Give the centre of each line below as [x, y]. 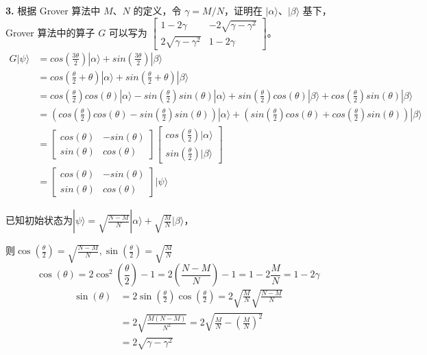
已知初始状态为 [39, 220]
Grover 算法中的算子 [50, 32]
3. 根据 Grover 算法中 [53, 10]
